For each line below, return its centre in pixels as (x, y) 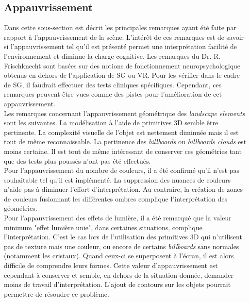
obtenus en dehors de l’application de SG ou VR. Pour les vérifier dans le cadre (122, 75)
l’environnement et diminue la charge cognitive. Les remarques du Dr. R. (112, 56)
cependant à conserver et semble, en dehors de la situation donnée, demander (119, 275)
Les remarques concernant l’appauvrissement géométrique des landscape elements (125, 113)
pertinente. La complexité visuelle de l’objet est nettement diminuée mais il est (121, 132)
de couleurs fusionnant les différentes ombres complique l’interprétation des (116, 198)
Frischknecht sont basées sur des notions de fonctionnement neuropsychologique (122, 65)
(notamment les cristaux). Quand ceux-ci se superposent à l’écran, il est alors (119, 256)
